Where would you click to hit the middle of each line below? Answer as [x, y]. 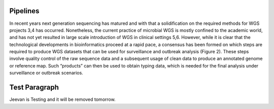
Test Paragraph [34, 87]
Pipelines [24, 11]
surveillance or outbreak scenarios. [46, 73]
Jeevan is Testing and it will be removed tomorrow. [63, 99]
